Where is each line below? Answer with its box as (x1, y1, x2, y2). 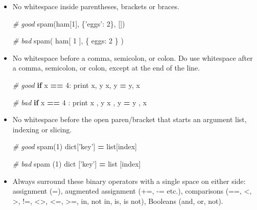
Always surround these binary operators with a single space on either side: (12, 175, 246, 186)
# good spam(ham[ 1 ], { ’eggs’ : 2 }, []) (12, 18, 125, 29)
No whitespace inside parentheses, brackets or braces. (12, 1, 179, 11)
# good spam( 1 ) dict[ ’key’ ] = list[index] (12, 141, 137, 152)
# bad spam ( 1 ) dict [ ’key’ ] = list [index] (12, 158, 141, 169)
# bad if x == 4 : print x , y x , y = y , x (12, 97, 147, 107)
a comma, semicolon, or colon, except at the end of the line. (12, 62, 200, 73)
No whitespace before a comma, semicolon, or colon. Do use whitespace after (12, 52, 253, 63)
